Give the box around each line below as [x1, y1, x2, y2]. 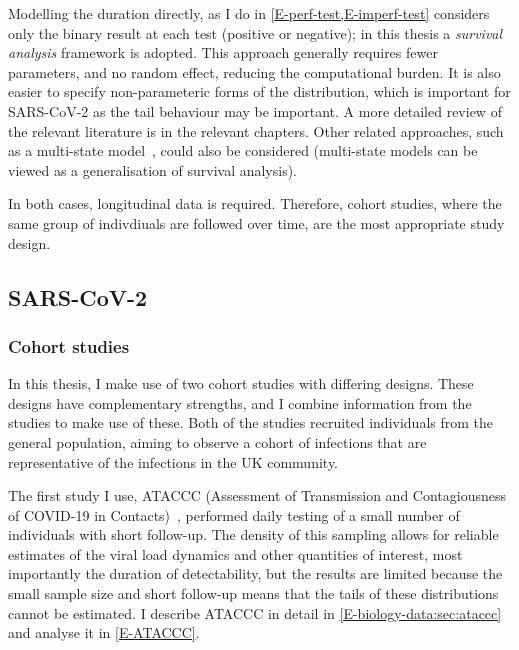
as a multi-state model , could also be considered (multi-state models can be [8, 140, 478, 161]
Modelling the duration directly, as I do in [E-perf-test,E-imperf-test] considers [8, 3, 490, 23]
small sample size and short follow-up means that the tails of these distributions [8, 583, 499, 604]
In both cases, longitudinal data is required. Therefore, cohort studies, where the [8, 193, 502, 214]
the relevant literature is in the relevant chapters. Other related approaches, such [8, 120, 504, 141]
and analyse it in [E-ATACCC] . [8, 622, 200, 643]
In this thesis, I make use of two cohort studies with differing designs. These [8, 373, 474, 394]
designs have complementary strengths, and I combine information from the [8, 392, 472, 413]
